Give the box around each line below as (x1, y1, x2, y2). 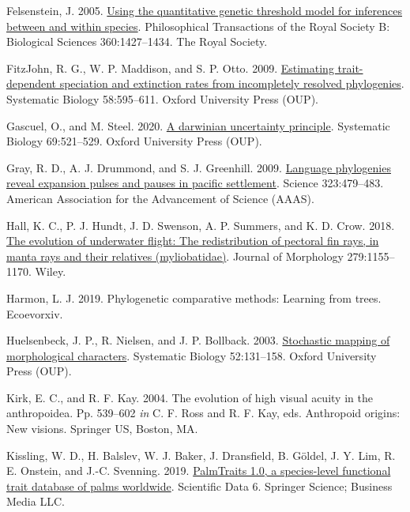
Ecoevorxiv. (6, 305, 63, 322)
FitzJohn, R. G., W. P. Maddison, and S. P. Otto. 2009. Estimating (6, 59, 334, 76)
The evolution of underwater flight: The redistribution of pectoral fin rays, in (6, 232, 379, 249)
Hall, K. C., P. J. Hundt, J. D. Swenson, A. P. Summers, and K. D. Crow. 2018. (6, 216, 395, 233)
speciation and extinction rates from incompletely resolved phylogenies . (59, 75, 404, 92)
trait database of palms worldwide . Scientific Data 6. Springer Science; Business (6, 477, 393, 494)
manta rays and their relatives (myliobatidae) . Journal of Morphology (6, 247, 344, 264)
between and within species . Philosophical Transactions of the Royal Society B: (6, 17, 390, 34)
